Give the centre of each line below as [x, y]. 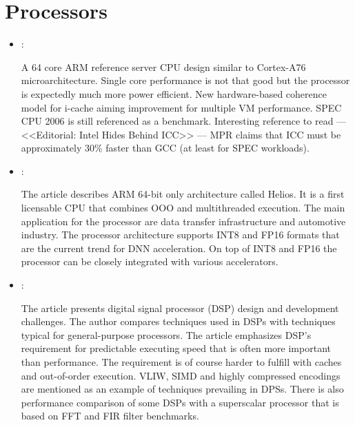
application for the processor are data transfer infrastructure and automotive [183, 221]
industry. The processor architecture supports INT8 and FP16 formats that [180, 235]
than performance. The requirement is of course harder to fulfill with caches [181, 362]
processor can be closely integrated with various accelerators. [150, 261]
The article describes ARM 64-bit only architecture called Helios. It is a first [183, 194]
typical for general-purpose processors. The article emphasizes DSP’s [166, 334]
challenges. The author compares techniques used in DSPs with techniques [178, 321]
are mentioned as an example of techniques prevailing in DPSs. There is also [182, 389]
